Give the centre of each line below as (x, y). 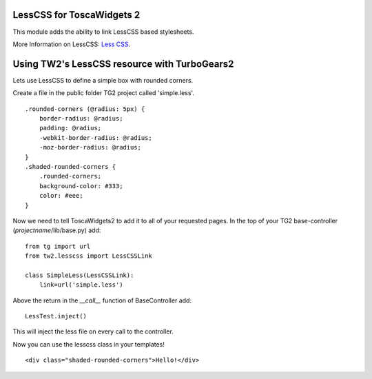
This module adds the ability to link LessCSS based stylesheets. (103, 32)
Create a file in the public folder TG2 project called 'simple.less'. (103, 93)
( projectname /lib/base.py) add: (57, 230)
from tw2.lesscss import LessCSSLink (89, 256)
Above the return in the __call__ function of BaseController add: (102, 300)
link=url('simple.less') (81, 285)
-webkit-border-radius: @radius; (96, 137)
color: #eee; (61, 196)
